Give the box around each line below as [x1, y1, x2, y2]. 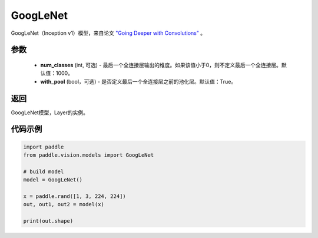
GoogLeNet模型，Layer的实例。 [11, 109, 88, 116]
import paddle [23, 143, 64, 150]
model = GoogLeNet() [23, 177, 82, 183]
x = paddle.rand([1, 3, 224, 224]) [23, 193, 126, 200]
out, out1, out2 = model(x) [23, 201, 104, 208]
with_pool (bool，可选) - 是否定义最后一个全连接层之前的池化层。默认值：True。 [40, 78, 237, 85]
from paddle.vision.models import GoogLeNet [23, 152, 154, 158]
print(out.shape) [23, 218, 74, 224]
